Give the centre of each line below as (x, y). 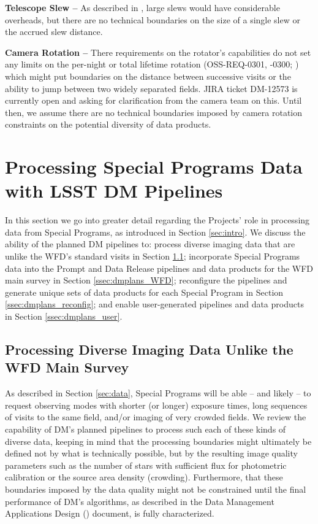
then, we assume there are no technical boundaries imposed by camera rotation (154, 112)
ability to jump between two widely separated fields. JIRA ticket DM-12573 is (151, 88)
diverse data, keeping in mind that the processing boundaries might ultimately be (158, 441)
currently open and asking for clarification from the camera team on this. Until (153, 100)
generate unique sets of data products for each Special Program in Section (144, 292)
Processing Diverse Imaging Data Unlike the (149, 349)
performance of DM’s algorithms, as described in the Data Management (140, 501)
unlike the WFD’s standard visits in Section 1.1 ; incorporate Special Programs (153, 256)
